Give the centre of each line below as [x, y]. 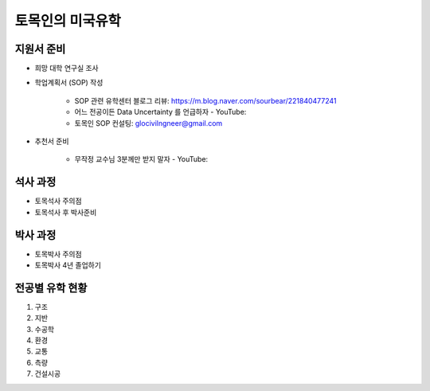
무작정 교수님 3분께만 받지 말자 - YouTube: [141, 159]
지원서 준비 [40, 49]
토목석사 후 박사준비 [66, 212]
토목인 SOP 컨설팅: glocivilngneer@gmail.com [149, 123]
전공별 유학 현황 [51, 288]
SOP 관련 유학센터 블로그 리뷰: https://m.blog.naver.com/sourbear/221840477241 [206, 100]
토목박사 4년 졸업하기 [68, 265]
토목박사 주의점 [59, 254]
